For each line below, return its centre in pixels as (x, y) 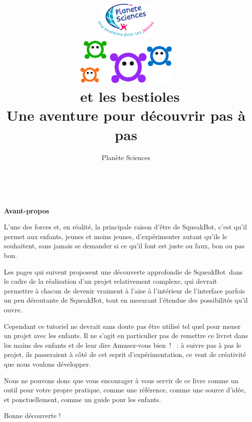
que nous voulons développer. (47, 364)
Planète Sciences (126, 157)
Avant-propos (27, 210)
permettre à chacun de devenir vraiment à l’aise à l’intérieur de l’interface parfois (125, 290)
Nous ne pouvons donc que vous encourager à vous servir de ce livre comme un (121, 380)
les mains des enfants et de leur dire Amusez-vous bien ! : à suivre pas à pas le (123, 345)
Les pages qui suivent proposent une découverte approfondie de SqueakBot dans (123, 271)
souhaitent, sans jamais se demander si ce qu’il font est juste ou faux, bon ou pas (124, 246)
